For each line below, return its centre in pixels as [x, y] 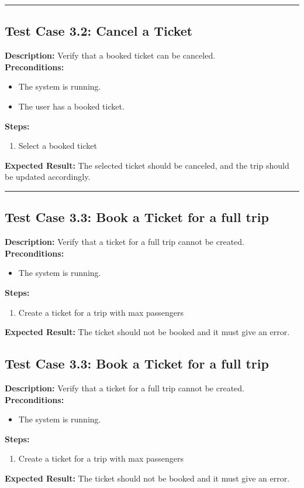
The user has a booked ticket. [71, 106]
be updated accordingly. [48, 177]
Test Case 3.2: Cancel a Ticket [99, 31]
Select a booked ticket [58, 146]
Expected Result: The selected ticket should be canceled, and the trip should [147, 165]
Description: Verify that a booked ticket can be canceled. [110, 55]
